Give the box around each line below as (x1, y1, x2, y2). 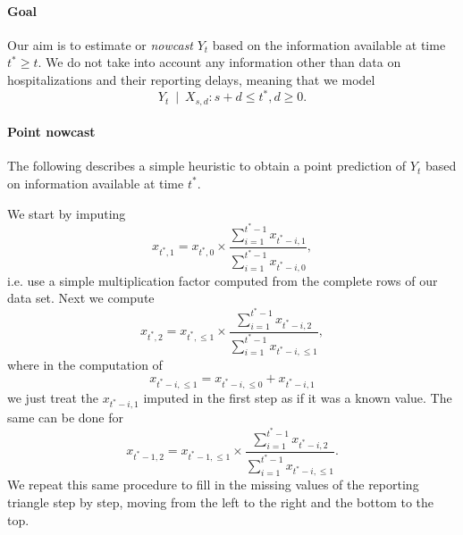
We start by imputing (7, 204, 126, 222)
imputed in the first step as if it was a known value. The (143, 388, 452, 406)
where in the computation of (7, 355, 163, 374)
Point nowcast (7, 122, 96, 141)
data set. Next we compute (7, 288, 155, 307)
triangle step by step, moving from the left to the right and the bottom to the (7, 493, 434, 512)
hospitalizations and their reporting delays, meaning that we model (7, 70, 375, 88)
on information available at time (7, 173, 184, 192)
